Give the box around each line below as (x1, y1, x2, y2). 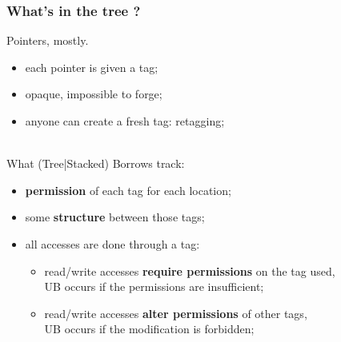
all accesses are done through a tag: (25, 235, 200, 252)
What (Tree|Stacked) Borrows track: (6, 155, 185, 172)
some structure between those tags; (25, 209, 205, 225)
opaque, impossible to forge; (25, 85, 162, 102)
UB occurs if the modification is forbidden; (44, 320, 255, 337)
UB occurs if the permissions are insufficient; (44, 278, 264, 295)
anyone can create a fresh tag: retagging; (25, 113, 225, 129)
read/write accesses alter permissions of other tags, (44, 304, 307, 321)
